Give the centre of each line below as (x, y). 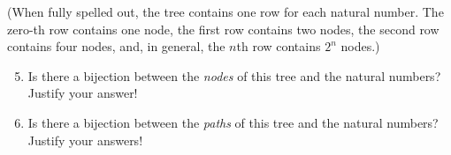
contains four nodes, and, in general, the (116, 46)
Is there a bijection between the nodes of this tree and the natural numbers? (234, 75)
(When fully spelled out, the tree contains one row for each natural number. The (225, 11)
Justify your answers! (85, 140)
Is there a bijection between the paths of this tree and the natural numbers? (233, 122)
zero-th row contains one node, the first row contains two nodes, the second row (223, 29)
